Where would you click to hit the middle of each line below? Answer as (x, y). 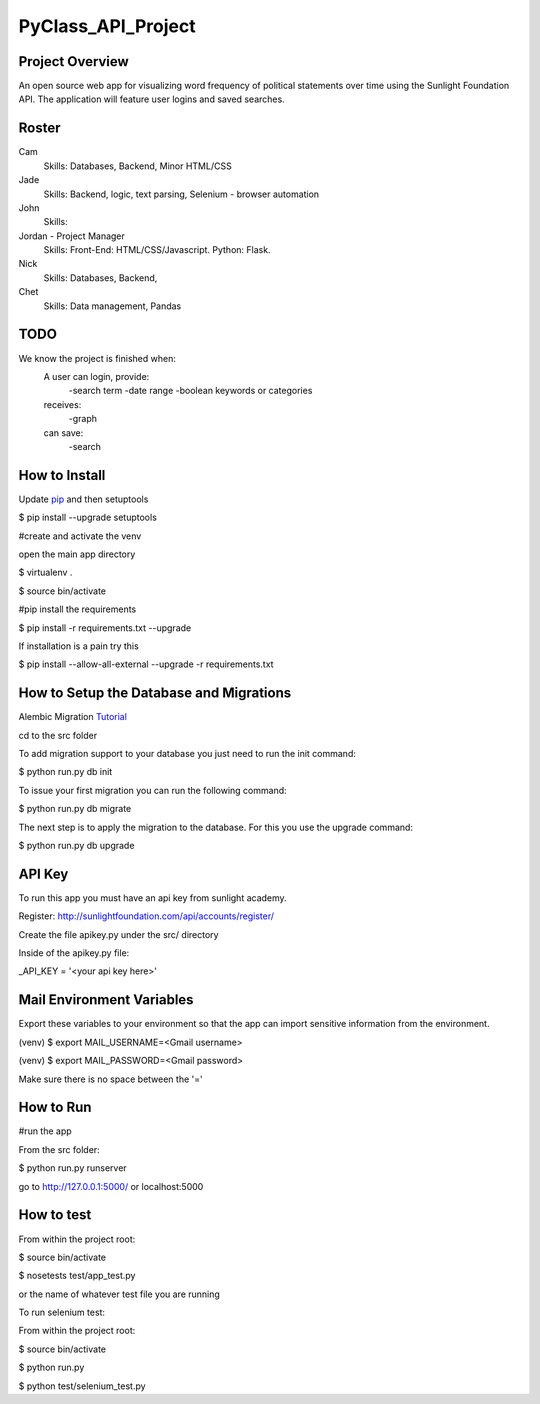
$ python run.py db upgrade (76, 845)
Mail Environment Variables (106, 1000)
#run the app (45, 1131)
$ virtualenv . (45, 572)
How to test (55, 1215)
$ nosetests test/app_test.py (77, 1276)
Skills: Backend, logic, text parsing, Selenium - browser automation (181, 194)
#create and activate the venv (80, 536)
